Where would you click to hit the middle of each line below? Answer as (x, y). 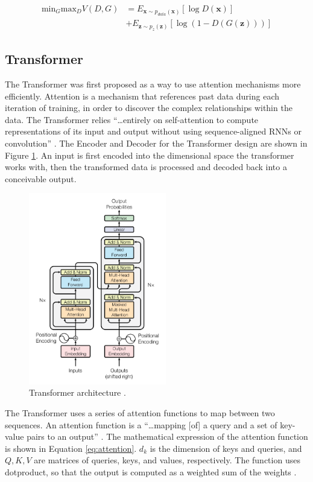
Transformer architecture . (77, 392)
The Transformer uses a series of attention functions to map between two (140, 412)
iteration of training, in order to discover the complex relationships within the (149, 108)
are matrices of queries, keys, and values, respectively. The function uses (167, 460)
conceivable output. (41, 178)
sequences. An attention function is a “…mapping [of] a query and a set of (141, 424)
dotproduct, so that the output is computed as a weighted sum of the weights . (151, 471)
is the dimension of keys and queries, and (226, 448)
